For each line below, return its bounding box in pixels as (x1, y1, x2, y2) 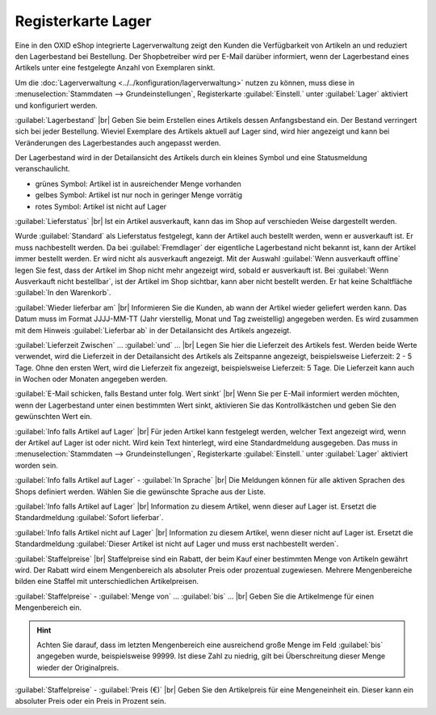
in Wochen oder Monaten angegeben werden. (15, 374, 169, 384)
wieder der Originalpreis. (36, 662, 119, 672)
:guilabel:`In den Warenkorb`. (15, 288, 111, 298)
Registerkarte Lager (15, 12, 152, 30)
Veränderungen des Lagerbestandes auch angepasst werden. (15, 137, 221, 147)
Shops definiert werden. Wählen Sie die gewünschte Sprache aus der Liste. (15, 486, 266, 497)
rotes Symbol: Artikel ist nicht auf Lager (35, 201, 167, 211)
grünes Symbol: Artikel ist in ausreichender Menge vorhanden (35, 179, 241, 188)
